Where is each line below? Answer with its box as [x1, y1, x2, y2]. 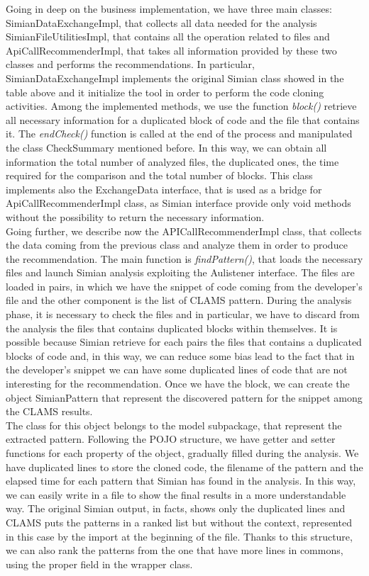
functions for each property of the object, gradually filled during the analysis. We [6, 446, 359, 460]
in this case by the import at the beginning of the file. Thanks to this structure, [6, 529, 353, 543]
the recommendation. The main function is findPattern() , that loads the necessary [6, 251, 363, 266]
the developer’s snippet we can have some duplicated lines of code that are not [6, 362, 348, 377]
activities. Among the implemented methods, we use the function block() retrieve [6, 98, 357, 113]
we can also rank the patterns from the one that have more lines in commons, [6, 543, 343, 558]
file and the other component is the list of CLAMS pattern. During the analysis [6, 293, 352, 307]
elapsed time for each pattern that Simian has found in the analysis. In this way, [6, 473, 356, 488]
